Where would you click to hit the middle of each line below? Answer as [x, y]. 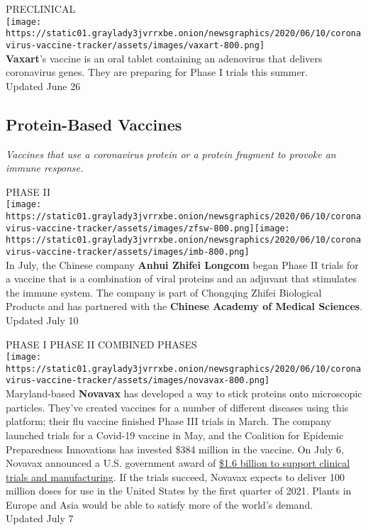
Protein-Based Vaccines [94, 124]
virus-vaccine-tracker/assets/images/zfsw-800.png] [130, 228]
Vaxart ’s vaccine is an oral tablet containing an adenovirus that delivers [164, 58]
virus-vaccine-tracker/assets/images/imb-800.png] [128, 252]
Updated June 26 [43, 85]
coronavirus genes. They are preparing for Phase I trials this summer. [157, 72]
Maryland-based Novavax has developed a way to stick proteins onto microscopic [184, 393]
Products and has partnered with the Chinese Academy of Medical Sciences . [184, 306]
